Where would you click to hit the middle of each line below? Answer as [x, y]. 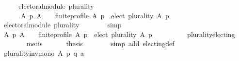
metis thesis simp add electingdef [100, 43]
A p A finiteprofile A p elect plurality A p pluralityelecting [119, 34]
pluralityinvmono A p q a [44, 53]
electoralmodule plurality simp [63, 25]
